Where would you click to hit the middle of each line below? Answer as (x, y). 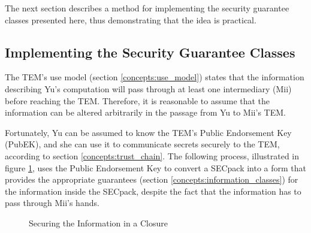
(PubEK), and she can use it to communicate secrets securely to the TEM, (142, 144)
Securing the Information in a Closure (98, 223)
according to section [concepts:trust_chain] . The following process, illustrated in (152, 155)
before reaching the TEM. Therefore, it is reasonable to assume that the (138, 100)
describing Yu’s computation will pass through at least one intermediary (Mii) (148, 88)
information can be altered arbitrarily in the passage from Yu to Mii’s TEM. (145, 112)
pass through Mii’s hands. (52, 203)
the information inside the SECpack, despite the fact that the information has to (153, 191)
